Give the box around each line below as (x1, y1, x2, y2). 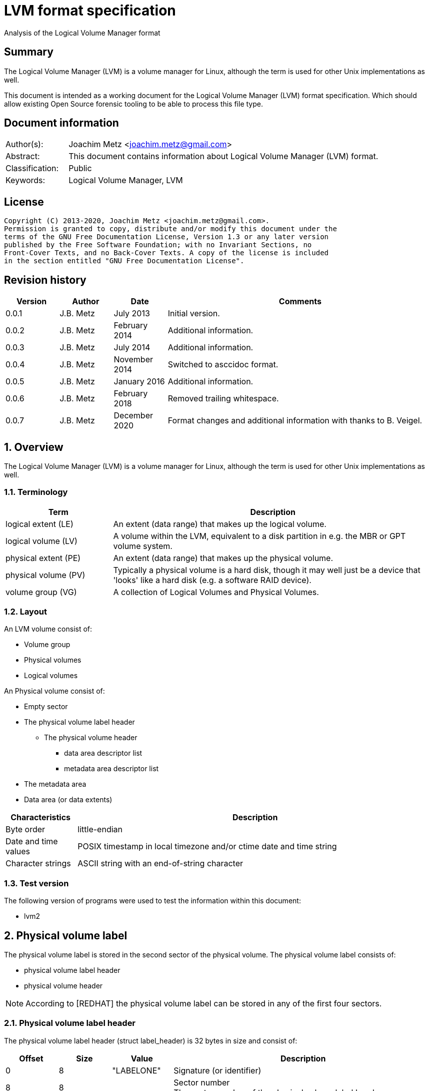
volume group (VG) (5, 587, 77, 597)
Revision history (4, 273, 86, 286)
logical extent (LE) (5, 518, 73, 529)
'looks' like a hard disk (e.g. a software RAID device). (113, 575, 311, 585)
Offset (19, 1053, 43, 1063)
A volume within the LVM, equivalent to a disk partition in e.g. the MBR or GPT (113, 530, 406, 541)
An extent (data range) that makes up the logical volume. (113, 518, 326, 529)
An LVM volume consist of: (4, 625, 92, 634)
